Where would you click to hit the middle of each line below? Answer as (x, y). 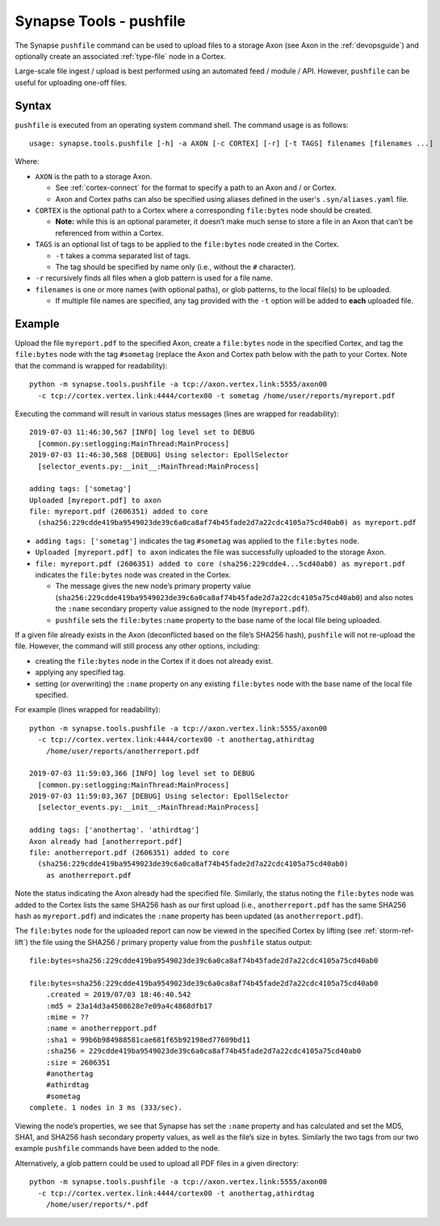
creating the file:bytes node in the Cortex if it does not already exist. (154, 661)
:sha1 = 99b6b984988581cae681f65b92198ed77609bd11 (148, 1039)
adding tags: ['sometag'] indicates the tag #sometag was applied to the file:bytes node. (197, 540)
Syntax (33, 105)
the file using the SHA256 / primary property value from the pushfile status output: (171, 942)
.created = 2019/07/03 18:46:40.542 (118, 995)
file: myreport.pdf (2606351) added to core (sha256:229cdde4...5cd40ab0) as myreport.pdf (220, 564)
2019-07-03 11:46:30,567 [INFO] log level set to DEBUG (142, 432)
